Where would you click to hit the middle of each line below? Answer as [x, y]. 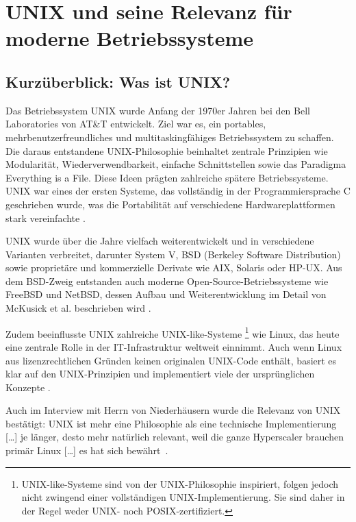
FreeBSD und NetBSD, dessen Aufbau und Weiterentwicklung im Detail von [166, 294]
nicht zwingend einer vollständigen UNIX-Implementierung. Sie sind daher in [183, 497]
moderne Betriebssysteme [130, 38]
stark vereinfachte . [46, 217]
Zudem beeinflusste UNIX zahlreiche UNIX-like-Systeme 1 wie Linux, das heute [173, 332]
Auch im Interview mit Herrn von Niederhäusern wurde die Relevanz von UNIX [173, 410]
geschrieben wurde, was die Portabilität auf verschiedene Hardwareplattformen [170, 204]
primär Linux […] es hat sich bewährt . [87, 450]
